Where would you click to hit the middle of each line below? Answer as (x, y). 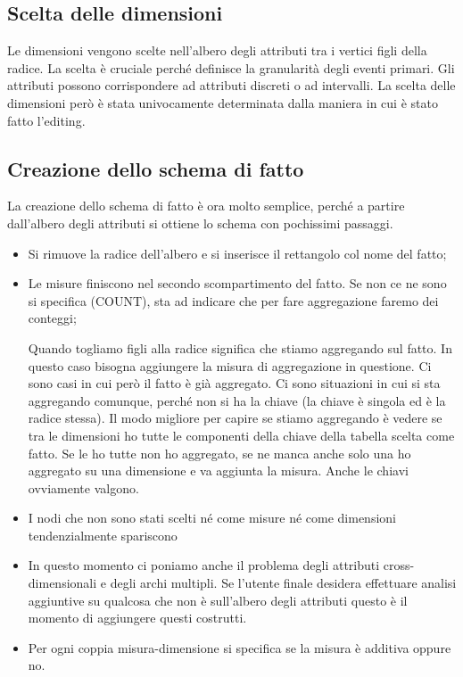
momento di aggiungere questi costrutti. (137, 618)
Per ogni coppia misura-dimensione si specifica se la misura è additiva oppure (240, 647)
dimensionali (62, 583)
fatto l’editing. (46, 120)
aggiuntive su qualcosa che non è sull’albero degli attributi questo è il (218, 600)
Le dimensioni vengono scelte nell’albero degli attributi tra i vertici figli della (217, 50)
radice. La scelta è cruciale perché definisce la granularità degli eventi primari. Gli (231, 67)
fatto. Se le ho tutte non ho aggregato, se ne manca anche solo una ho (219, 453)
